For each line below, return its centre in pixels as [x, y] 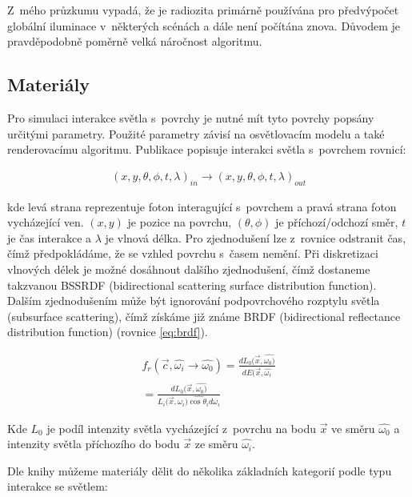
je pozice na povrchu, [180, 222]
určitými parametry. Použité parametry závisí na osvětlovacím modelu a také [196, 133]
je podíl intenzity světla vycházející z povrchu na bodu [181, 428]
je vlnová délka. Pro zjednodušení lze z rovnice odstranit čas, [256, 237]
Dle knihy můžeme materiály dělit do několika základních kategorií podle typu [200, 470]
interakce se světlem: [58, 486]
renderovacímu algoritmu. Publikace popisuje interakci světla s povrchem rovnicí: [207, 149]
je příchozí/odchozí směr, [337, 222]
